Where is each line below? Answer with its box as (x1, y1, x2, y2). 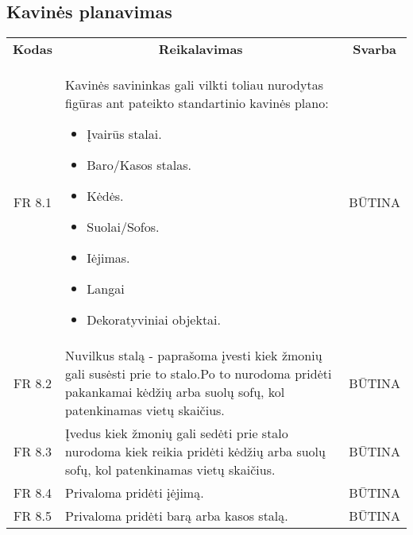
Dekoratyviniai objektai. (87, 310, 222, 329)
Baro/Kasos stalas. (87, 156, 191, 175)
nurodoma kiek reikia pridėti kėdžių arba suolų (65, 442, 326, 461)
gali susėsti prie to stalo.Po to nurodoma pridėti (65, 364, 332, 383)
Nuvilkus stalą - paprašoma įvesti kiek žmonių (65, 346, 322, 365)
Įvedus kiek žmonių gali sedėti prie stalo (65, 424, 288, 443)
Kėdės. (87, 187, 124, 206)
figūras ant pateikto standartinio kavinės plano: (65, 94, 329, 113)
